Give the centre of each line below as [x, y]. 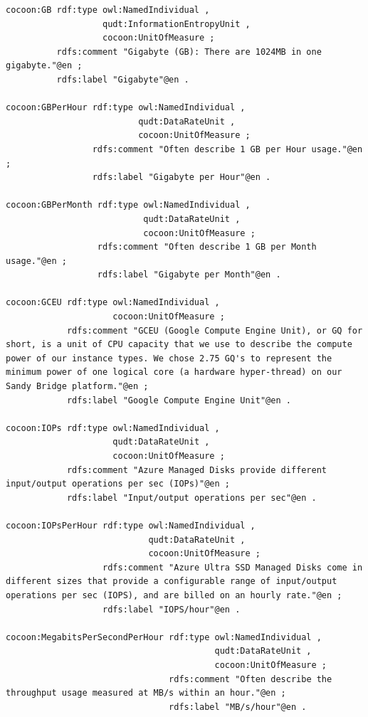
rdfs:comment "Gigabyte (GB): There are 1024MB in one [189, 52]
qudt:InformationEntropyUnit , [177, 24]
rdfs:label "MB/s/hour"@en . [238, 707]
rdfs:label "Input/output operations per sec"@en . [191, 498]
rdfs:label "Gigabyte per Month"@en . [189, 275]
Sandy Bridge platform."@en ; [77, 387]
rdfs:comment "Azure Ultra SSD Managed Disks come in [233, 567]
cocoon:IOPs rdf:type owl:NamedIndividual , [113, 428]
